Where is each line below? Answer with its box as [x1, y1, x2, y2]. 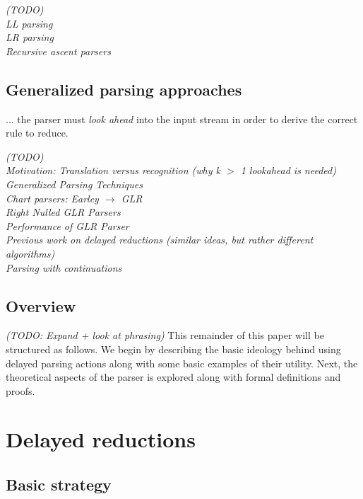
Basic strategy [6, 474, 112, 495]
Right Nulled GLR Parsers [6, 205, 121, 219]
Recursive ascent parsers [6, 43, 111, 58]
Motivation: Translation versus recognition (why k [6, 163, 221, 178]
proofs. [6, 383, 35, 398]
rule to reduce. [6, 125, 69, 140]
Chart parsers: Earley [6, 190, 99, 205]
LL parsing [6, 16, 53, 30]
